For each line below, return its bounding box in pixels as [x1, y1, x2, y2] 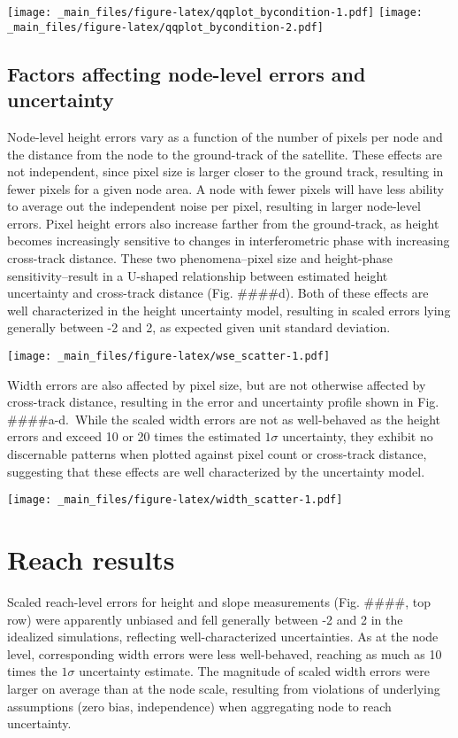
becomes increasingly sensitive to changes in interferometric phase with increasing [7, 231, 450, 250]
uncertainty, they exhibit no [282, 427, 433, 446]
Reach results [7, 541, 175, 578]
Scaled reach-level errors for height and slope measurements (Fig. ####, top [7, 593, 431, 611]
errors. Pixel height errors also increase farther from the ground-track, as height [7, 214, 439, 232]
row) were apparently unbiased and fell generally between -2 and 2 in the [7, 610, 403, 628]
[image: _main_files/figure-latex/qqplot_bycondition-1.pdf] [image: [7, 6, 424, 19]
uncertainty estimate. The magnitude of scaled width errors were [79, 662, 430, 680]
